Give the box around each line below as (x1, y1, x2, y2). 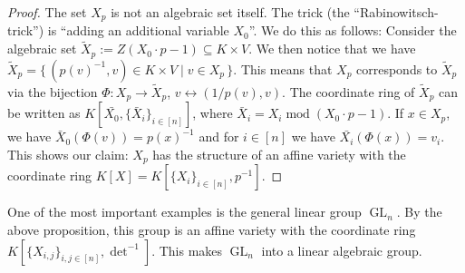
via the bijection (7, 82, 98, 101)
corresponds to (356, 59, 438, 78)
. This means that (233, 59, 333, 78)
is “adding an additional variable (47, 21, 229, 40)
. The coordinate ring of (282, 82, 415, 101)
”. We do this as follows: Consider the (248, 21, 457, 40)
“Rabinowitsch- (354, 3, 439, 21)
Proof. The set (7, 3, 87, 21)
